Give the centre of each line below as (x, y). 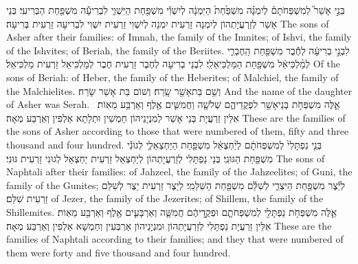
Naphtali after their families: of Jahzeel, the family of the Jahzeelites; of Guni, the (179, 172)
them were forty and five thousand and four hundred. (119, 252)
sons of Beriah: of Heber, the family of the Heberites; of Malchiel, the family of (172, 77)
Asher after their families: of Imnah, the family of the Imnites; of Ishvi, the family (179, 37)
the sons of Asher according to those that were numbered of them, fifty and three (178, 131)
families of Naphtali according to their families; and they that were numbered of (175, 239)
